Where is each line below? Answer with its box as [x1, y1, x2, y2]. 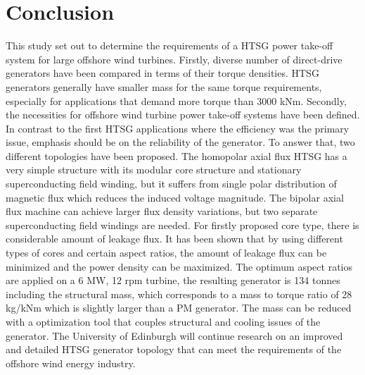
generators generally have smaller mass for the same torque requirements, [6, 79, 322, 94]
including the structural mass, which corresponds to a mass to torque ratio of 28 [6, 286, 352, 301]
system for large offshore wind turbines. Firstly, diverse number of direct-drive [6, 51, 342, 66]
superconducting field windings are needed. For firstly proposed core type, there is [6, 217, 359, 232]
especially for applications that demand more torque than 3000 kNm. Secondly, [6, 93, 347, 108]
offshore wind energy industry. [6, 355, 136, 370]
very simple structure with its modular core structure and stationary [6, 162, 302, 177]
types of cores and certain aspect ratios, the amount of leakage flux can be [6, 245, 327, 260]
